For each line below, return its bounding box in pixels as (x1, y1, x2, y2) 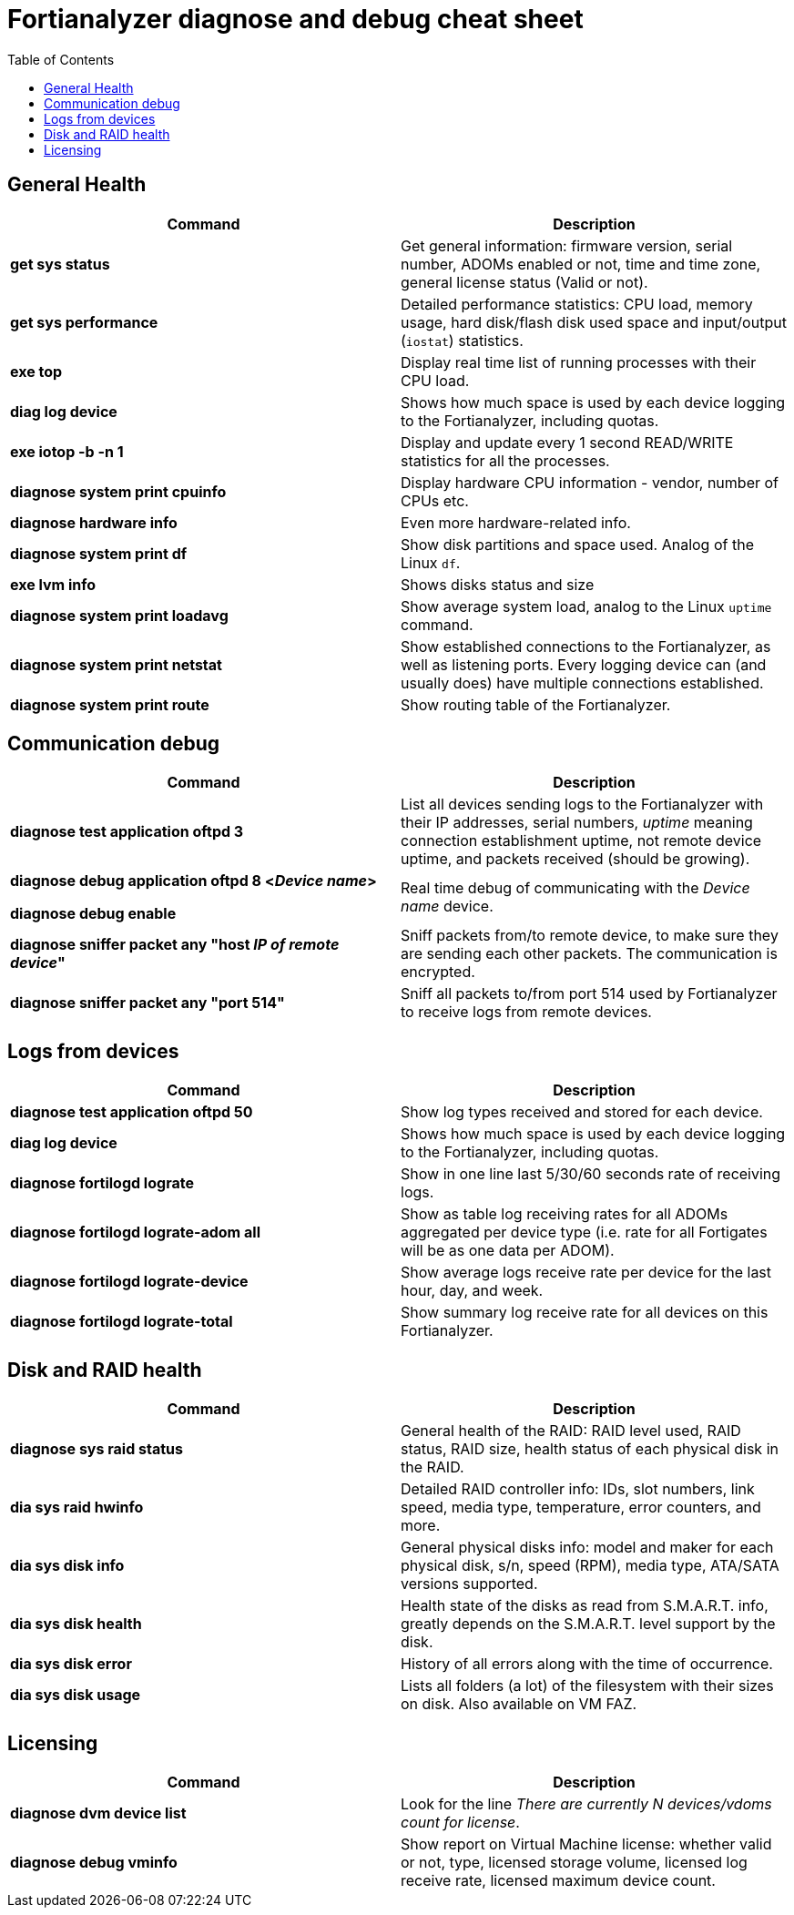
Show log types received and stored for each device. (401, 1103, 763, 1122)
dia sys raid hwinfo (10, 1498, 144, 1517)
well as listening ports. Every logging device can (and (401, 655, 767, 674)
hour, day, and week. (401, 1281, 544, 1300)
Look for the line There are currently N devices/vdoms (401, 1794, 772, 1813)
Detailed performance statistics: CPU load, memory (401, 294, 753, 313)
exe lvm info (10, 575, 97, 594)
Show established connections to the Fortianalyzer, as (401, 637, 771, 656)
